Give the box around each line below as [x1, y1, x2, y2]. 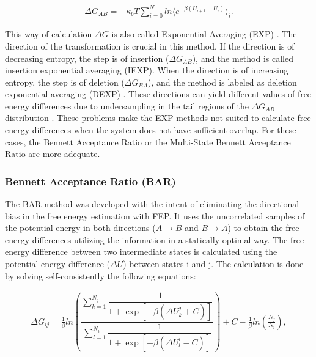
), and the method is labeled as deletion [148, 75, 297, 88]
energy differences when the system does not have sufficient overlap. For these [5, 123, 296, 136]
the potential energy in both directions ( [5, 221, 156, 234]
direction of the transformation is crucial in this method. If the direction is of [5, 39, 295, 52]
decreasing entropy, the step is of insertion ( [5, 51, 169, 64]
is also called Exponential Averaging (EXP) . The [111, 28, 297, 40]
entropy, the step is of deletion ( [5, 75, 125, 88]
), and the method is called [192, 51, 293, 64]
